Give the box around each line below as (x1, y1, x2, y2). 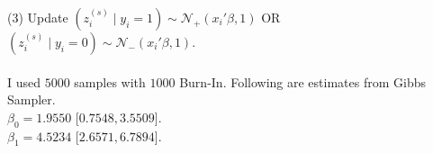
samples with (74, 72, 146, 91)
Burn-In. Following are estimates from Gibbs (179, 72, 427, 91)
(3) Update (7, 8, 68, 26)
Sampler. (7, 90, 56, 109)
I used (7, 72, 41, 91)
